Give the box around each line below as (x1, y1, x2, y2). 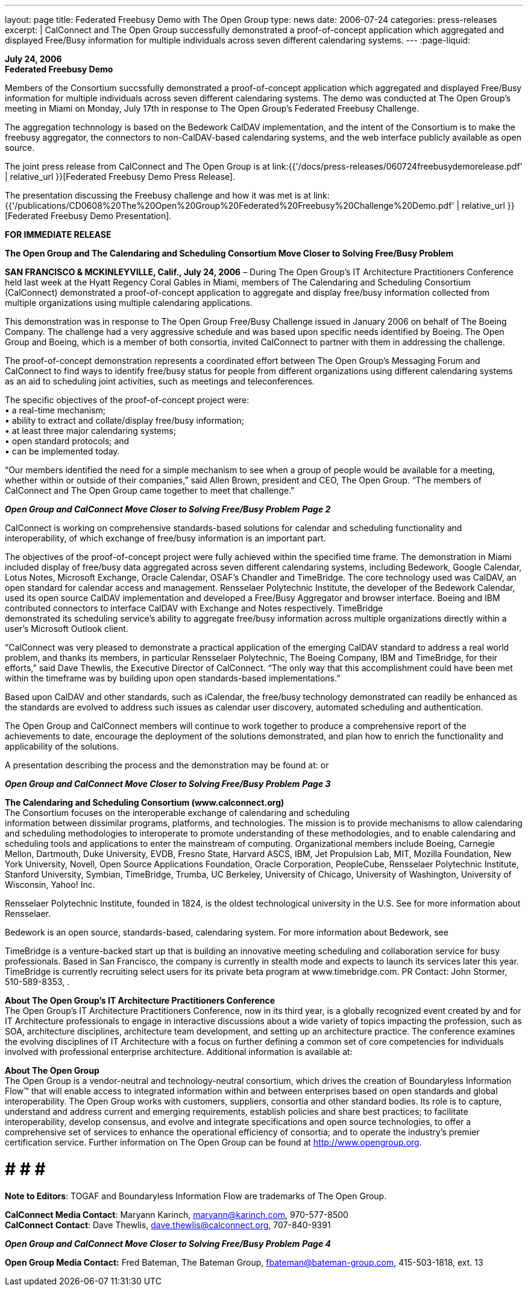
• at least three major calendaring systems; (5, 426, 176, 436)
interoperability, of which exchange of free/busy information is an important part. (5, 533, 326, 543)
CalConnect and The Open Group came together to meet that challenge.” (5, 485, 295, 496)
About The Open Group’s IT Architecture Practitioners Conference (5, 995, 275, 1006)
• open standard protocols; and (5, 436, 130, 446)
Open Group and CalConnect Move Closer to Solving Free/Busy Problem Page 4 (5, 1238, 331, 1249)
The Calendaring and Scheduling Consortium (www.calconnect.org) (5, 797, 284, 808)
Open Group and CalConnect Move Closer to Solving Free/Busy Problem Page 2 (5, 504, 331, 514)
